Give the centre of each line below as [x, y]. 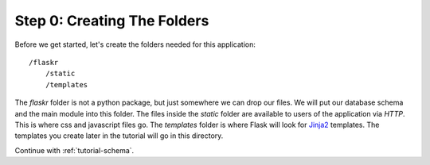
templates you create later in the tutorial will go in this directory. [119, 136]
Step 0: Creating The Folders [112, 21]
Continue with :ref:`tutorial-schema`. [74, 150]
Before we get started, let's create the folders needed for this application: [135, 44]
